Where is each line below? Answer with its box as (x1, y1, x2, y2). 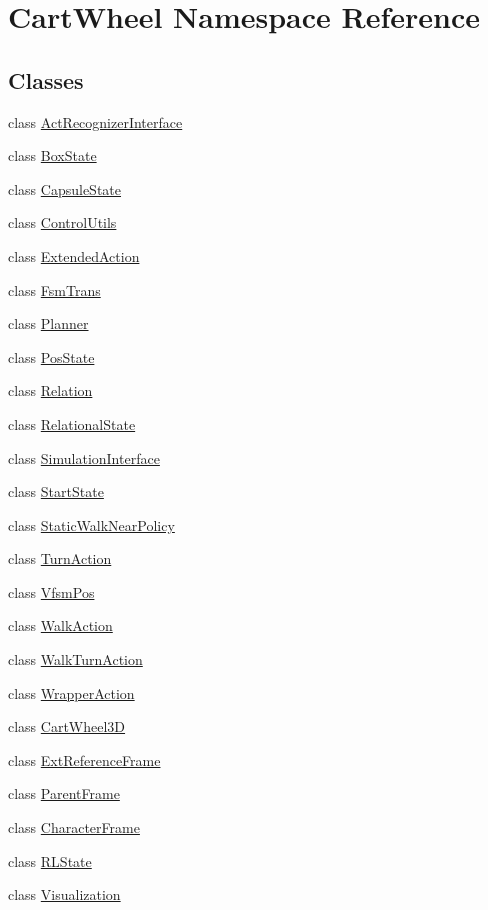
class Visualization (8, 884, 121, 905)
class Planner (8, 313, 89, 334)
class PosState (8, 346, 95, 367)
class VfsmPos (8, 581, 95, 602)
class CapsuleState (8, 178, 122, 199)
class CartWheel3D (8, 716, 126, 737)
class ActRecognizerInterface (8, 111, 183, 132)
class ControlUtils (8, 212, 117, 233)
